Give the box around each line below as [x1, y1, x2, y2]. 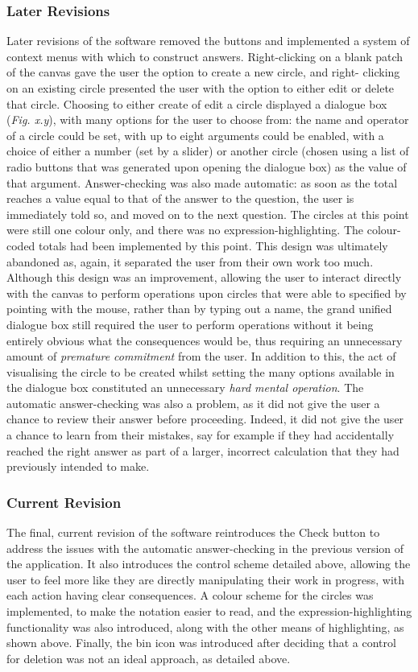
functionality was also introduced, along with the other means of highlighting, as [6, 618, 404, 635]
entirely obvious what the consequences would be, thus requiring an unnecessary [6, 332, 403, 348]
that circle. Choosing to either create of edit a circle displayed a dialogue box [6, 95, 387, 112]
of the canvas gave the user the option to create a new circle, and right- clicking [6, 64, 400, 80]
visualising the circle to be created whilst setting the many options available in [6, 363, 395, 380]
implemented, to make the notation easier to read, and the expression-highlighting [6, 603, 412, 620]
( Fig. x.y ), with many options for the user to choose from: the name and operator [6, 111, 409, 128]
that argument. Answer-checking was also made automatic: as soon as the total [6, 174, 398, 191]
